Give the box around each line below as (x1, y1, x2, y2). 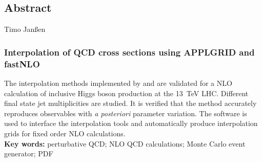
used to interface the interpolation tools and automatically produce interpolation (4, 118, 258, 129)
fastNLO (4, 57, 40, 70)
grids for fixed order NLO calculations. (4, 128, 126, 138)
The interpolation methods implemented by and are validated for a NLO (4, 77, 232, 88)
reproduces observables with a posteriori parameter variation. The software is (4, 107, 247, 118)
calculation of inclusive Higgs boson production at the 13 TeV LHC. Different (4, 87, 249, 98)
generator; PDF (4, 148, 53, 159)
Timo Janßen (4, 24, 46, 34)
